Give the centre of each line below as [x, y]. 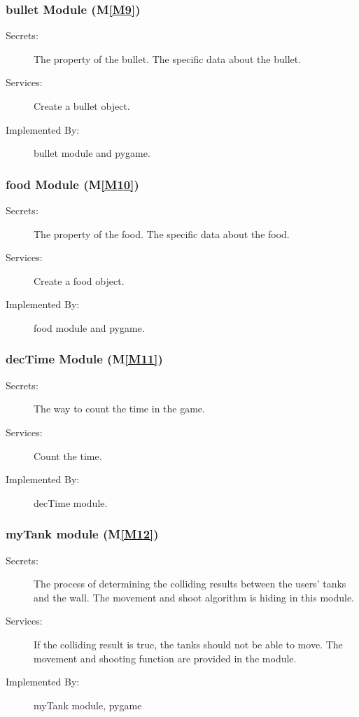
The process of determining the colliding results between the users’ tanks [190, 584]
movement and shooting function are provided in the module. [165, 658]
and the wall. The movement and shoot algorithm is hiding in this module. [194, 597]
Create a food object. [79, 280]
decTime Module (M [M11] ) [84, 359]
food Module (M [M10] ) [72, 184]
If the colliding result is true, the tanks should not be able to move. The [188, 644]
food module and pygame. [89, 327]
